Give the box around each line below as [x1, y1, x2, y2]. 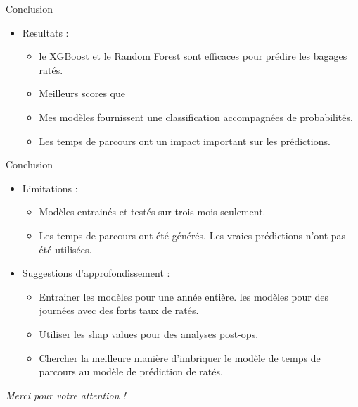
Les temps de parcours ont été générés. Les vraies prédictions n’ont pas [39, 227, 346, 242]
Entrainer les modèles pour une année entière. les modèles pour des [39, 289, 329, 303]
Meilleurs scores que [39, 86, 125, 101]
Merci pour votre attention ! [6, 387, 126, 402]
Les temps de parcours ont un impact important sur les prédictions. [39, 133, 331, 148]
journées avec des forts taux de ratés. [39, 303, 199, 318]
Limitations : [22, 180, 78, 195]
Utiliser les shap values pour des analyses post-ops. [39, 326, 259, 341]
